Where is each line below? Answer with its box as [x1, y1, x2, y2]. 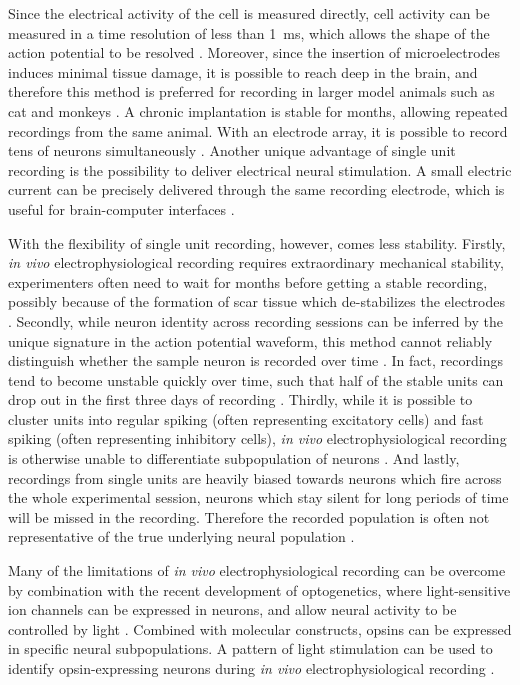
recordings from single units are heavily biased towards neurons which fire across [8, 467, 502, 488]
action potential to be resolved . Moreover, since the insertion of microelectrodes [8, 42, 501, 63]
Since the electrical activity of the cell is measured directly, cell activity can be [8, 3, 490, 23]
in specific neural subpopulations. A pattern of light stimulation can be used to [8, 638, 493, 659]
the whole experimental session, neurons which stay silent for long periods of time [8, 487, 509, 508]
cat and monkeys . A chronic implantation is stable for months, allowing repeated [8, 100, 508, 121]
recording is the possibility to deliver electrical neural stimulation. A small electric [8, 159, 512, 180]
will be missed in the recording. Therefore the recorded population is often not [8, 506, 490, 527]
